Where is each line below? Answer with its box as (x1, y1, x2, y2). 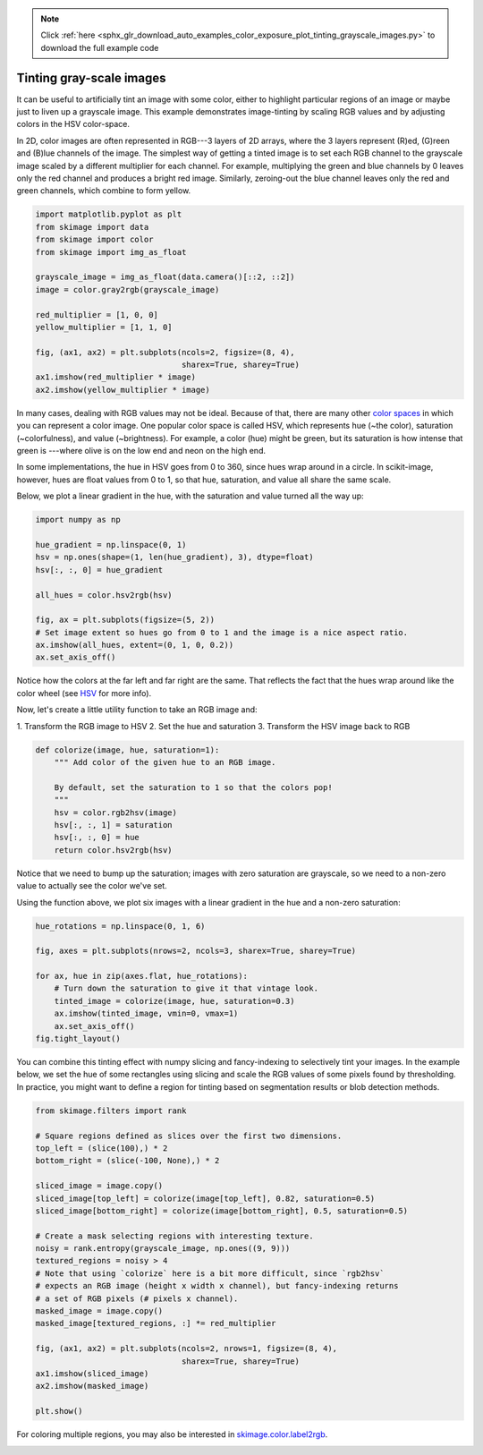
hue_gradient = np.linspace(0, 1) (35, 540, 187, 549)
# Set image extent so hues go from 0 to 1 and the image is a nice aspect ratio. (35, 627, 409, 637)
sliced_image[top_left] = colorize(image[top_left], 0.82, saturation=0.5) (35, 1193, 376, 1204)
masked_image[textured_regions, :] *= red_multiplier (35, 1318, 276, 1329)
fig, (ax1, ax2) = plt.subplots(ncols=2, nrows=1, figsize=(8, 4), (35, 1343, 338, 1354)
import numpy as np (35, 515, 121, 525)
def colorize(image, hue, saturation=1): (35, 745, 220, 755)
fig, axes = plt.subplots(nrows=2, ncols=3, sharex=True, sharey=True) (35, 946, 357, 957)
